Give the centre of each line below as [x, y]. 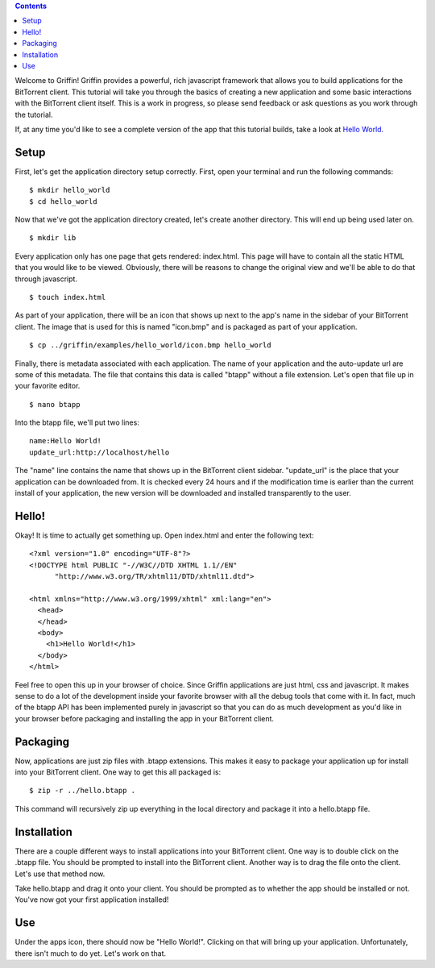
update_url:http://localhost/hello [99, 452]
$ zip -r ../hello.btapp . [83, 791]
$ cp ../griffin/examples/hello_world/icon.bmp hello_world [150, 345]
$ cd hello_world [63, 201]
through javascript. [46, 279]
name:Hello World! [66, 441]
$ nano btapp [55, 404]
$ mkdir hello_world [70, 190]
